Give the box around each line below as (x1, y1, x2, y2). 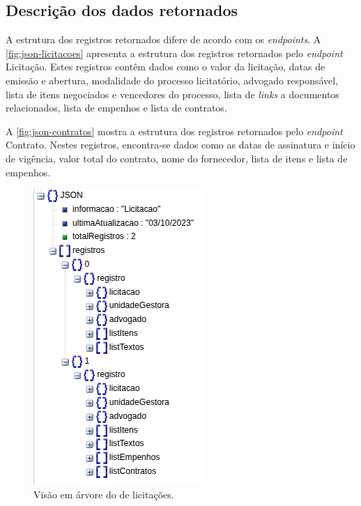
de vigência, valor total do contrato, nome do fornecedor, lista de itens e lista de (6, 151, 348, 165)
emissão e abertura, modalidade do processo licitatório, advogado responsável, (6, 72, 339, 87)
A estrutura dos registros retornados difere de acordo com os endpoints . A (6, 32, 321, 47)
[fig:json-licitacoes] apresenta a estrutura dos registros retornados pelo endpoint (6, 45, 343, 60)
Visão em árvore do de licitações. (33, 486, 174, 501)
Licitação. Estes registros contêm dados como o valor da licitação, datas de (6, 59, 325, 74)
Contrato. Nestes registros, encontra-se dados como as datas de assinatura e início (6, 137, 355, 152)
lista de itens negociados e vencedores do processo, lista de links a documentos (6, 86, 339, 101)
